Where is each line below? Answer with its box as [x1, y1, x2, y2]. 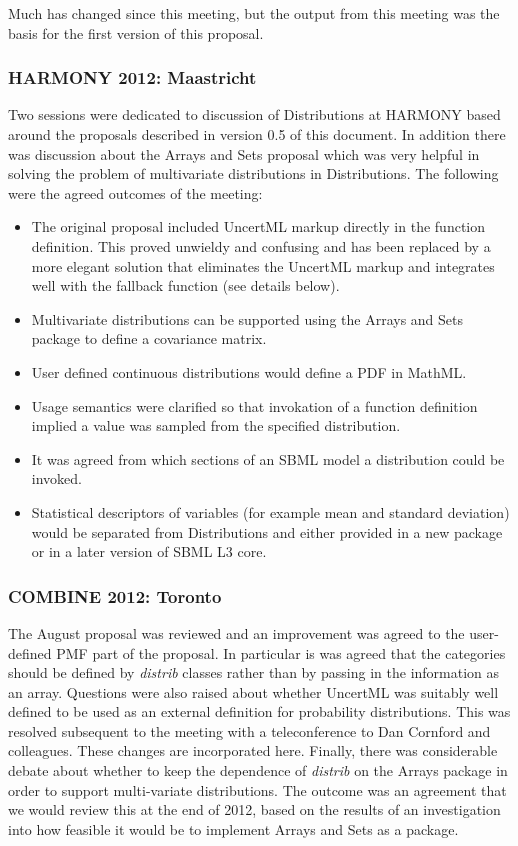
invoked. [31, 468, 82, 489]
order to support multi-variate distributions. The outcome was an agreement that [8, 779, 507, 800]
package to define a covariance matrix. [31, 328, 267, 349]
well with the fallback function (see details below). [31, 275, 340, 296]
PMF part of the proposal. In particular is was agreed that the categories [56, 642, 506, 663]
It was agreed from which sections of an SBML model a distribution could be [31, 448, 505, 469]
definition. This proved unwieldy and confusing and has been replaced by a [31, 235, 491, 256]
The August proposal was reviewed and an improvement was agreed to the [8, 622, 465, 643]
